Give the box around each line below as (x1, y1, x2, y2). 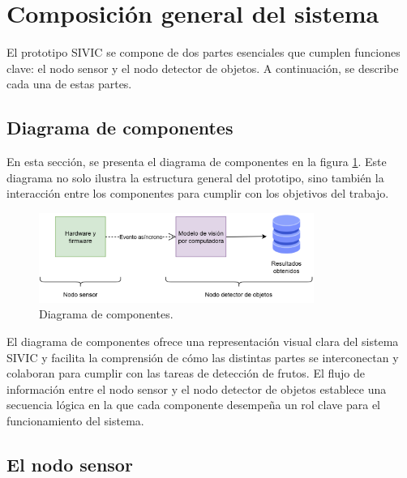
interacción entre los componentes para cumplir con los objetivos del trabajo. (6, 185, 389, 202)
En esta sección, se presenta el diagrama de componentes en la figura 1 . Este (6, 153, 387, 170)
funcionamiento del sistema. (6, 412, 144, 429)
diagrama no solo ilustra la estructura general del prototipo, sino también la (6, 169, 384, 186)
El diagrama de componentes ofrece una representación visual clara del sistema (6, 333, 399, 350)
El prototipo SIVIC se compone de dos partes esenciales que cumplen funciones (6, 44, 401, 61)
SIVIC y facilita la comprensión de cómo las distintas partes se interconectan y (6, 348, 399, 365)
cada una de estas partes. (6, 75, 132, 92)
